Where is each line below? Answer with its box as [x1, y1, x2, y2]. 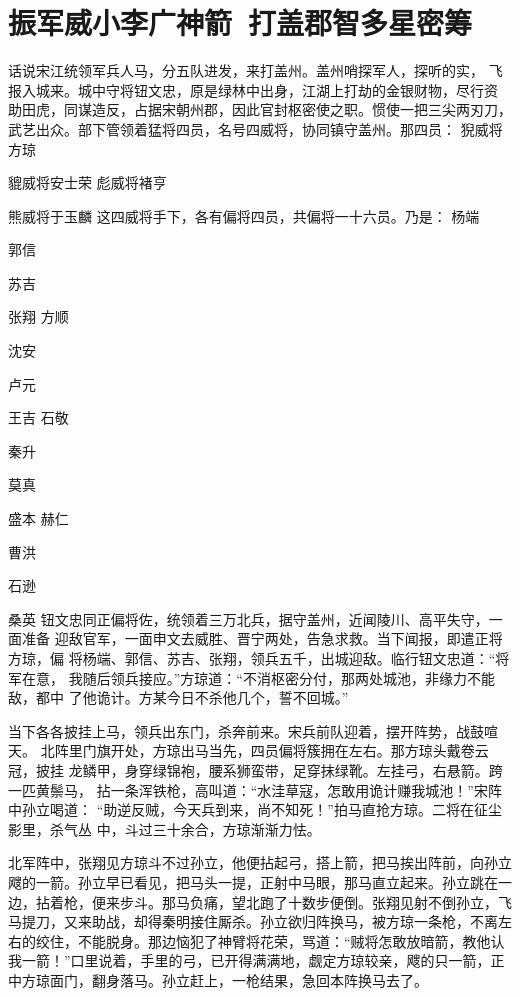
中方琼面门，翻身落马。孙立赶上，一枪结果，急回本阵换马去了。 [8, 969, 428, 990]
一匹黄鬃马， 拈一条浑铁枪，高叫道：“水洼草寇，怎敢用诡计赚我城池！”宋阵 [8, 779, 502, 800]
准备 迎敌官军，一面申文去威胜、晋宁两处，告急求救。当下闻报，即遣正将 [21, 628, 503, 649]
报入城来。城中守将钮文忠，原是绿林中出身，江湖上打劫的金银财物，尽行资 [8, 79, 498, 100]
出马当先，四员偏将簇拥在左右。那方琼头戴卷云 [180, 740, 489, 761]
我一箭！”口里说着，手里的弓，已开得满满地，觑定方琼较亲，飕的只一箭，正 [8, 950, 505, 971]
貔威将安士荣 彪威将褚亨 [8, 172, 167, 193]
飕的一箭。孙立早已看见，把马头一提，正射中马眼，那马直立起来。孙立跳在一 [8, 871, 512, 892]
